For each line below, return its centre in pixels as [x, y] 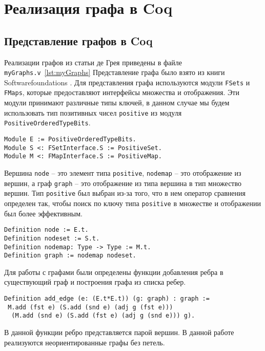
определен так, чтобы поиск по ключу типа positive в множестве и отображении [132, 203]
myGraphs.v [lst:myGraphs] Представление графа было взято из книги [115, 72]
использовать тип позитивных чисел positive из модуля [93, 112]
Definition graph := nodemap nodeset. [70, 256]
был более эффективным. [43, 213]
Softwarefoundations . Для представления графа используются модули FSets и [127, 82]
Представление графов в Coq [78, 40]
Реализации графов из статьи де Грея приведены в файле [93, 62]
